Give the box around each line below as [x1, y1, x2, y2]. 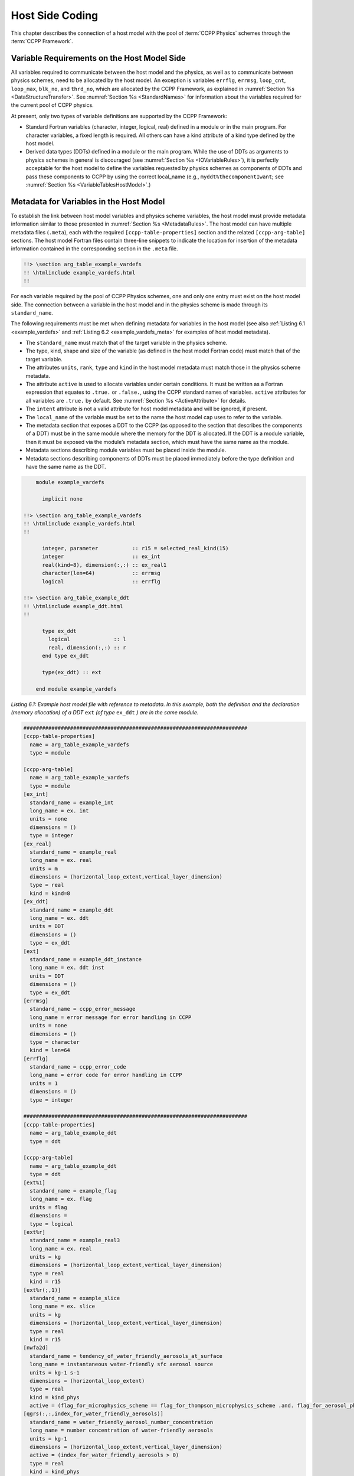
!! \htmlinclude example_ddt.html [23, 603, 123, 609]
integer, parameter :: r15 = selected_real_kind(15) [42, 545, 229, 552]
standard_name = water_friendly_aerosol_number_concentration [29, 1419, 214, 1425]
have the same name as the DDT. [25, 463, 106, 470]
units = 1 [29, 1080, 58, 1086]
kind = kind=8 [29, 890, 71, 897]
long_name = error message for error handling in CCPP [29, 1014, 192, 1021]
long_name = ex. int [29, 807, 89, 814]
